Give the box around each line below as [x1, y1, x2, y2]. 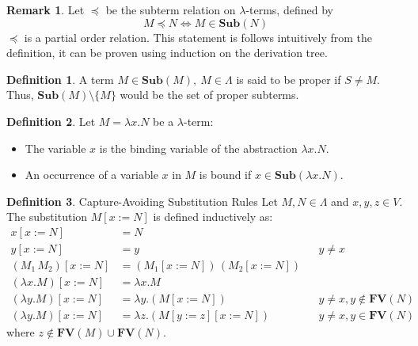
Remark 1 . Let [6, 2, 85, 17]
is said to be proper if [236, 70, 341, 87]
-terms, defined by [245, 2, 333, 17]
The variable [25, 139, 86, 156]
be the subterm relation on [105, 2, 236, 17]
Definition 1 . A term [6, 70, 114, 87]
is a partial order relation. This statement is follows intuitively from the [24, 29, 373, 45]
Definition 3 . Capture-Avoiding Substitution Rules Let [6, 192, 278, 209]
